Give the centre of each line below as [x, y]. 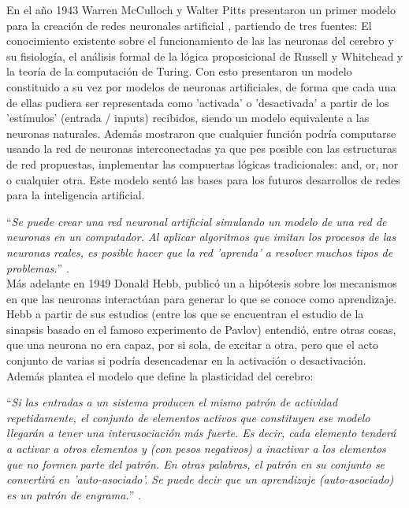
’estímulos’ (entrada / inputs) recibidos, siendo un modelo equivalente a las [188, 118]
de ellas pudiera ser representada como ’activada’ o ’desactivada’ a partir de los [198, 102]
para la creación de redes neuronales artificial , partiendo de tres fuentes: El [189, 25]
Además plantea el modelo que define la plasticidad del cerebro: [160, 375]
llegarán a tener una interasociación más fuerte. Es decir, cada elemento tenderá [201, 433]
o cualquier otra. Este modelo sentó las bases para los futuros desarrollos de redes [203, 179]
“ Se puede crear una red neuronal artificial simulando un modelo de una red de [197, 221]
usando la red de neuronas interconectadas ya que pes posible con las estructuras [202, 148]
